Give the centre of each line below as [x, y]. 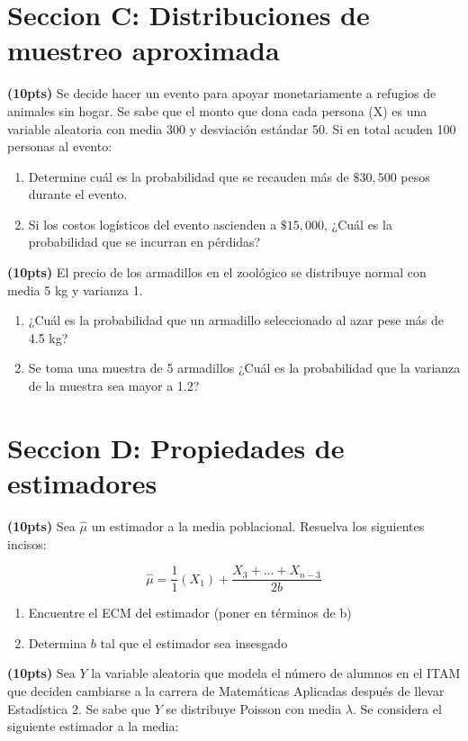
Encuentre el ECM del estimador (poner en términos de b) [190, 613]
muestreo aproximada [144, 50]
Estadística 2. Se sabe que [79, 708]
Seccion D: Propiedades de [176, 447]
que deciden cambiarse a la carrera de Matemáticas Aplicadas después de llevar [226, 690]
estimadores [82, 483]
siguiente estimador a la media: [93, 726]
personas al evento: [60, 146]
